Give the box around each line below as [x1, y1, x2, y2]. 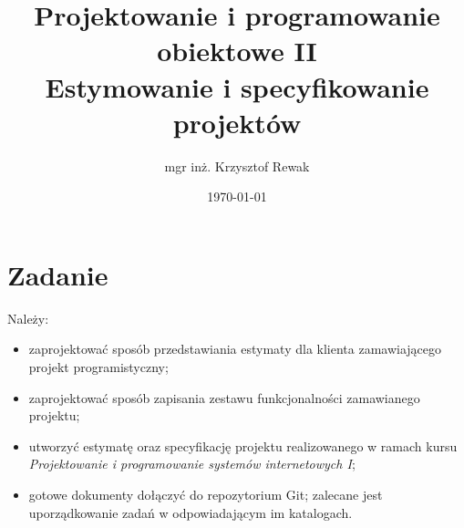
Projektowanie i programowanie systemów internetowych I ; [28, 454, 356, 473]
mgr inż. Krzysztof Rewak [164, 156, 310, 175]
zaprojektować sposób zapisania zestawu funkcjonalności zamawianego [28, 388, 420, 407]
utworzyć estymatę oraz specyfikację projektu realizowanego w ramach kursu [28, 436, 458, 455]
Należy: [7, 308, 49, 327]
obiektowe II [157, 32, 317, 69]
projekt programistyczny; [28, 357, 169, 376]
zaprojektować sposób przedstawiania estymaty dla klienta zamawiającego [28, 339, 442, 358]
